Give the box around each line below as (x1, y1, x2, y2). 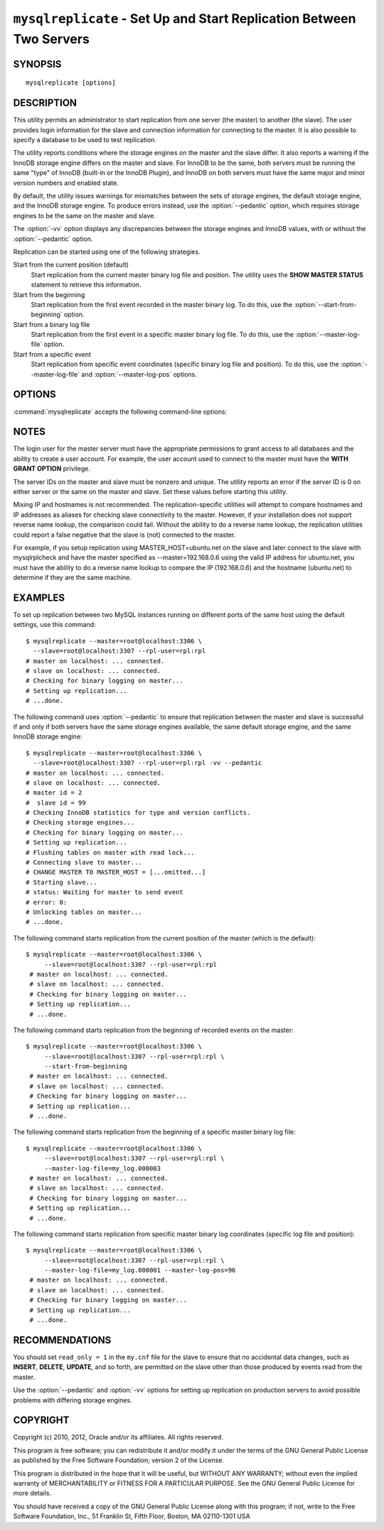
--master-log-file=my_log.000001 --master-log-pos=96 (44, 1266, 236, 1275)
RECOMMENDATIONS (13, 1334, 112, 1346)
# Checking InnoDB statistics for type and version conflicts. (26, 809, 251, 817)
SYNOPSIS (13, 58, 62, 70)
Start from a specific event (13, 350, 92, 358)
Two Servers (13, 31, 90, 47)
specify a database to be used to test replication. (13, 136, 156, 144)
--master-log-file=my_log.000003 (44, 1164, 161, 1172)
